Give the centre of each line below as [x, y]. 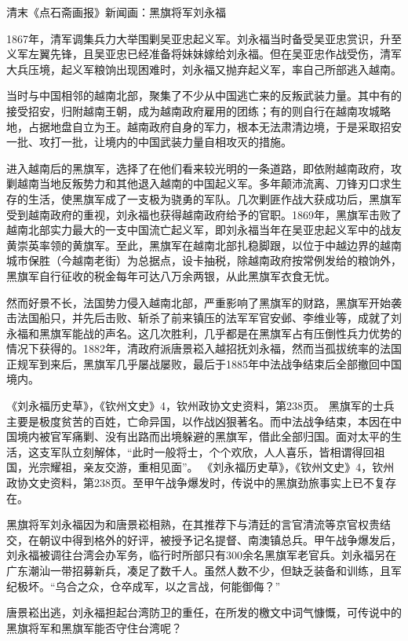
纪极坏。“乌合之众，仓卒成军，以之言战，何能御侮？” [144, 586]
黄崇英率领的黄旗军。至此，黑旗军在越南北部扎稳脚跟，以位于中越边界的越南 [204, 245]
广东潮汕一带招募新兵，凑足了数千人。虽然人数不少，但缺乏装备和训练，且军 [204, 570]
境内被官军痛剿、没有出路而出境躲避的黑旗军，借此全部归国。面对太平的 [204, 436]
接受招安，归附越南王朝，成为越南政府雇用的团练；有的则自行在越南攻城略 [199, 110]
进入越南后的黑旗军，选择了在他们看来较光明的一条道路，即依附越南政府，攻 [204, 168]
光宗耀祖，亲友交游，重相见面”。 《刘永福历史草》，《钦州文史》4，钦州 [211, 467]
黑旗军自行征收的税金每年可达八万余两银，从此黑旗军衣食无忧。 [171, 275]
